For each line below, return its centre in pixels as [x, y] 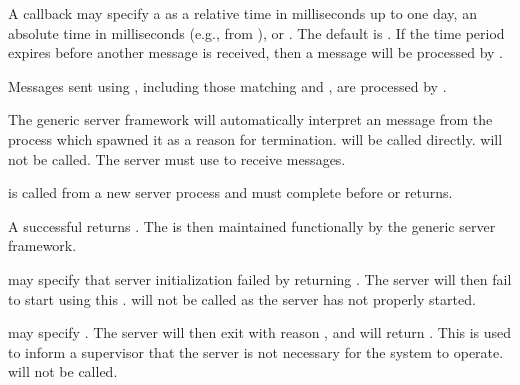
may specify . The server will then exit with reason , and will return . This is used [260, 332]
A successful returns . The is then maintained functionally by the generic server [252, 225]
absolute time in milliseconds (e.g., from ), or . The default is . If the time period [256, 32]
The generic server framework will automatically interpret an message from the [250, 119]
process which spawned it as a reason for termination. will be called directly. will [255, 138]
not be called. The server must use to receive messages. [177, 158]
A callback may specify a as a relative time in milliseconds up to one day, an [242, 13]
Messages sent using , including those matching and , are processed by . [227, 85]
